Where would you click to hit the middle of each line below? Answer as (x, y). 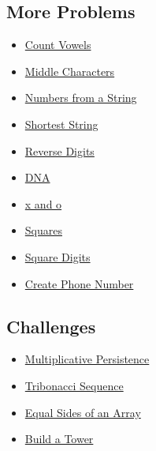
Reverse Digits (59, 150)
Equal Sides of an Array (83, 412)
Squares (43, 230)
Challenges (51, 326)
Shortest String (61, 124)
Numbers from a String (81, 98)
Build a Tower (59, 439)
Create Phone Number (79, 283)
